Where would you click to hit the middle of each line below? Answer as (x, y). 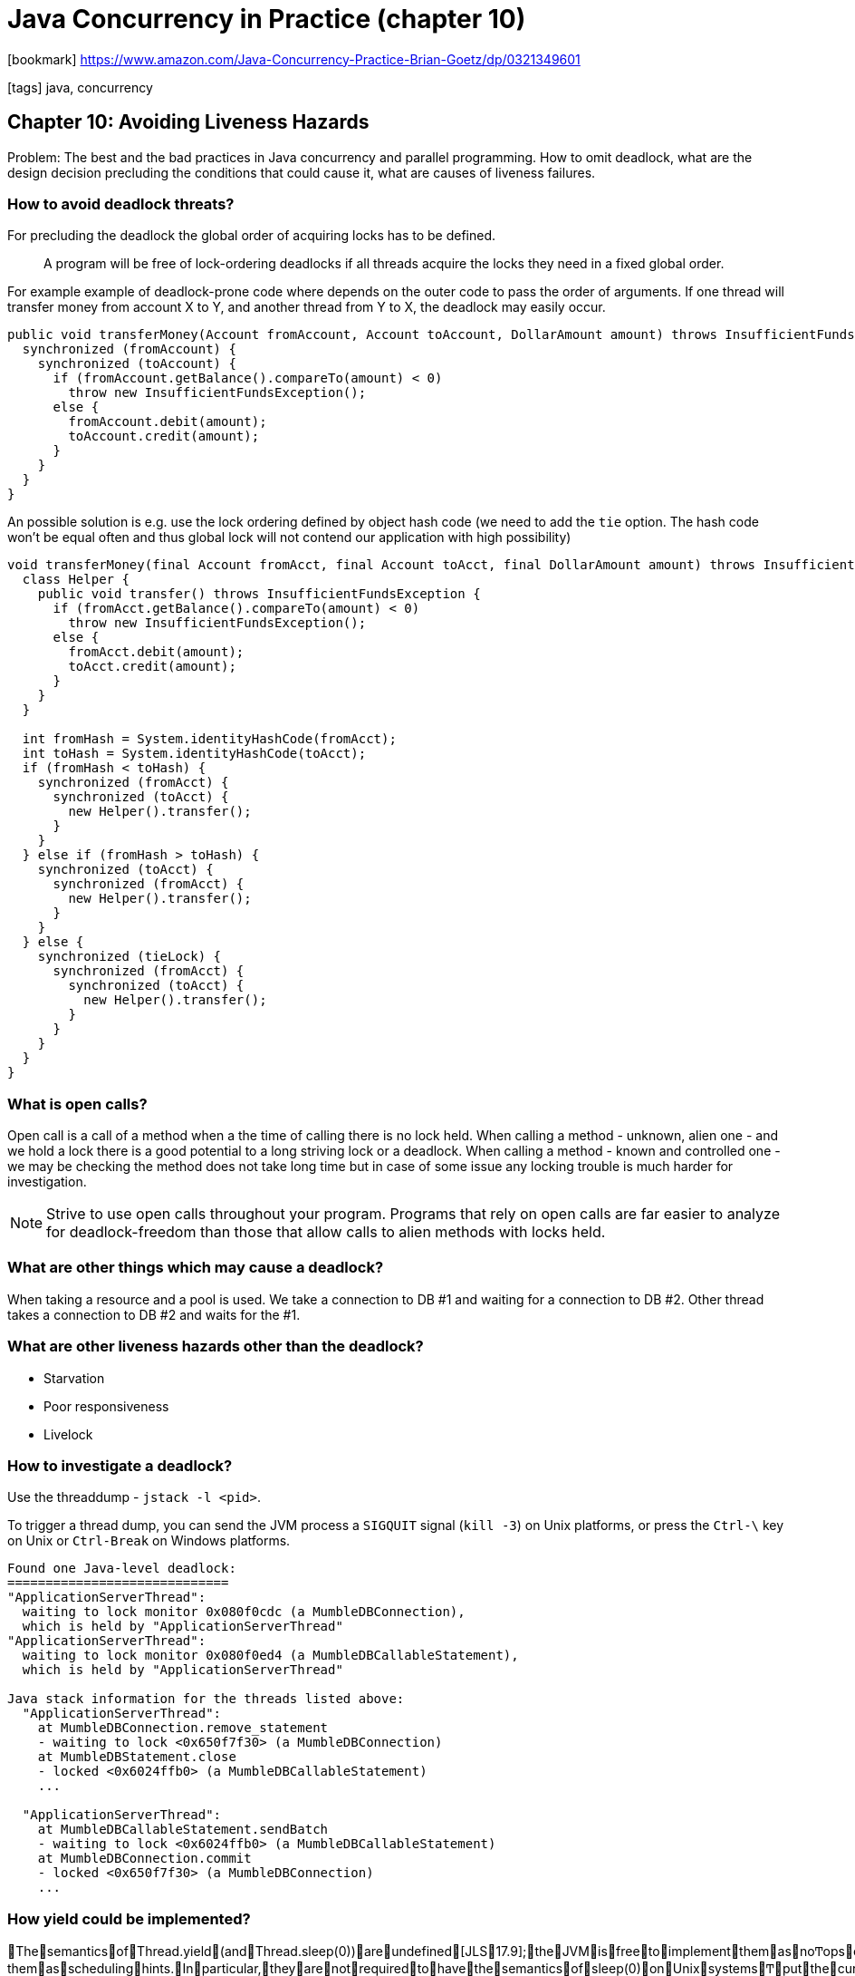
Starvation (74, 1378)
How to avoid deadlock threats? (121, 203)
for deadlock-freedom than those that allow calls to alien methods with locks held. (326, 1232)
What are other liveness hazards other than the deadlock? (216, 1346)
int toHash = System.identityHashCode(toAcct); (194, 754)
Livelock (68, 1434)
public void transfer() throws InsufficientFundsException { (259, 594)
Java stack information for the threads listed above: (206, 1699)
